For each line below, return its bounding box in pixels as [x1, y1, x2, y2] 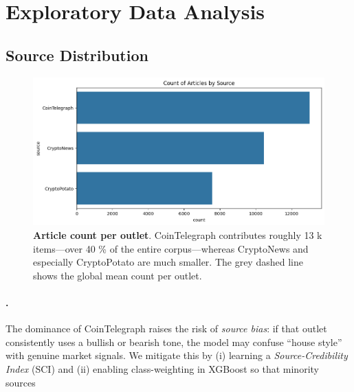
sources [5, 375, 36, 389]
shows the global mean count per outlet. [33, 268, 202, 282]
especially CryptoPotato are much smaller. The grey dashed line [33, 255, 303, 269]
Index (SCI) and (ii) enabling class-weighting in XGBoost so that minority [5, 362, 319, 376]
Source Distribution [5, 44, 148, 65]
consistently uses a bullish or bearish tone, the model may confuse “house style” [5, 334, 342, 349]
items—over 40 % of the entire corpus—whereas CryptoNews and [33, 241, 309, 255]
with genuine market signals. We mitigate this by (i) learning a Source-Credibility [5, 348, 348, 362]
